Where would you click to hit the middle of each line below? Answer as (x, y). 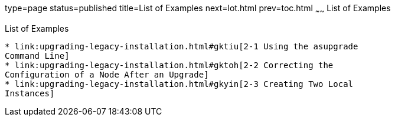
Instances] (30, 93)
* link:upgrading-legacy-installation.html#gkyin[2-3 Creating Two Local (179, 84)
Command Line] (37, 56)
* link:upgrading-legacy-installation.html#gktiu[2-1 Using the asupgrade (182, 46)
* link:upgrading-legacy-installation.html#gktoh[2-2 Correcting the (169, 65)
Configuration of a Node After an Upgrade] (107, 74)
